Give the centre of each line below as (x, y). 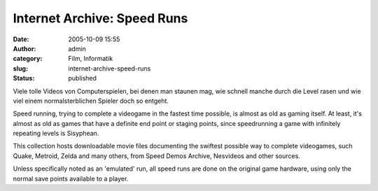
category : (28, 59)
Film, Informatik (91, 59)
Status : (24, 78)
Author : (24, 48)
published (83, 78)
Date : (21, 39)
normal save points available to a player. (71, 178)
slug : (20, 68)
